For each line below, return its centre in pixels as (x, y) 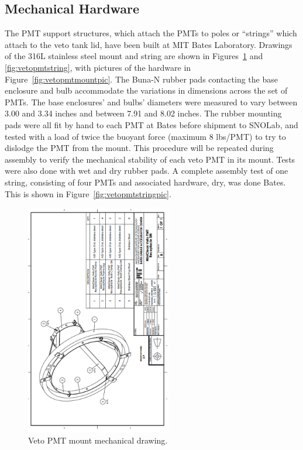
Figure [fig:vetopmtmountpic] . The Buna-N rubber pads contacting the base (141, 79)
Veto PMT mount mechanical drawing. (98, 440)
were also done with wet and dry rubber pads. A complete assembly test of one (147, 171)
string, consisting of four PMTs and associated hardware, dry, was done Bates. (145, 182)
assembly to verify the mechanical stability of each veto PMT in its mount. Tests (150, 159)
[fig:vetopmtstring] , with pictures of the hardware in (98, 67)
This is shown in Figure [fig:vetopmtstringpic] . (88, 193)
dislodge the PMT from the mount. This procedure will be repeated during (139, 148)
